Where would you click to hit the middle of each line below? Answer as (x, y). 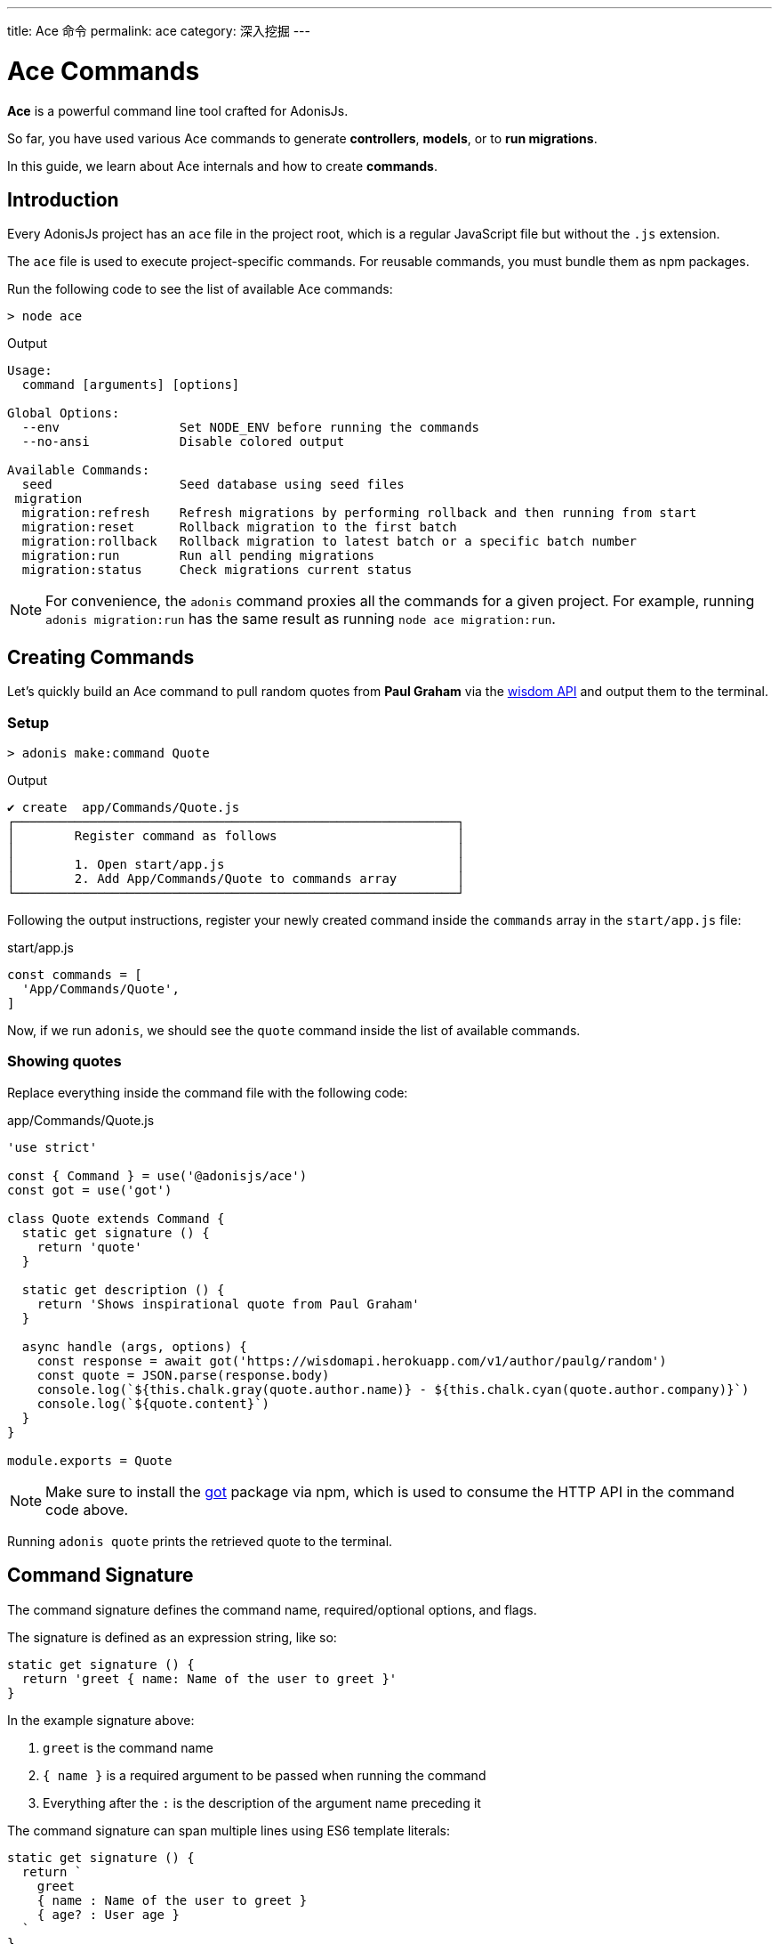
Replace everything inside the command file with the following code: (208, 1092)
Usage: (30, 371)
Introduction (63, 199)
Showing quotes (64, 1061)
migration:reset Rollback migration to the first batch (239, 527)
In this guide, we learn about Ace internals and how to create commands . (222, 166)
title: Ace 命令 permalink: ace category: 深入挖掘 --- (159, 31)
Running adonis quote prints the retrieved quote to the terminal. (200, 1541)
